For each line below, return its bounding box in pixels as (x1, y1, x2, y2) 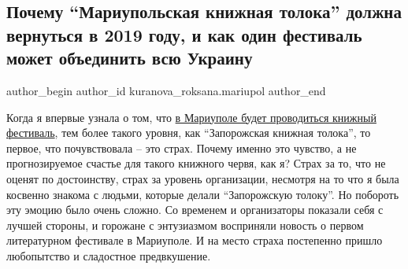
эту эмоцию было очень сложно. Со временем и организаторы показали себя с (6, 201, 384, 218)
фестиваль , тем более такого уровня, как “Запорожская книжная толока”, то (6, 124, 371, 141)
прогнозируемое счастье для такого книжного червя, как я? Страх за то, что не (6, 155, 386, 171)
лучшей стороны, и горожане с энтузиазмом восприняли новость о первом (6, 216, 364, 233)
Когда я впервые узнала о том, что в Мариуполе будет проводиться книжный (6, 109, 376, 125)
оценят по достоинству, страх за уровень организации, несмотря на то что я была (6, 170, 399, 186)
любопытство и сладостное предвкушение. (6, 247, 211, 263)
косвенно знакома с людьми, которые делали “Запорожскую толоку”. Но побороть (6, 186, 399, 202)
